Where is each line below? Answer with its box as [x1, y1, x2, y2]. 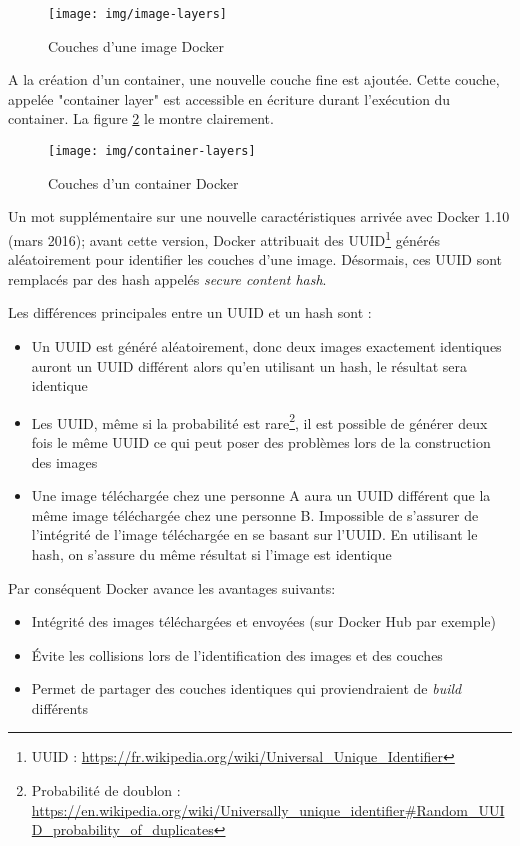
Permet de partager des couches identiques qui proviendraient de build [31, 678, 462, 699]
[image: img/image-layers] [48, 7, 227, 21]
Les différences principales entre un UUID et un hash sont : [8, 302, 372, 323]
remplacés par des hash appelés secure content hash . [8, 268, 327, 289]
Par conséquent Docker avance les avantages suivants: [8, 577, 336, 598]
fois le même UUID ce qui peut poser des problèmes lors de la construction [31, 431, 491, 452]
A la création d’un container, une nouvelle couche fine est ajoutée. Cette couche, [8, 69, 500, 90]
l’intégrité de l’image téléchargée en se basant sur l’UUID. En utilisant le [31, 524, 478, 545]
